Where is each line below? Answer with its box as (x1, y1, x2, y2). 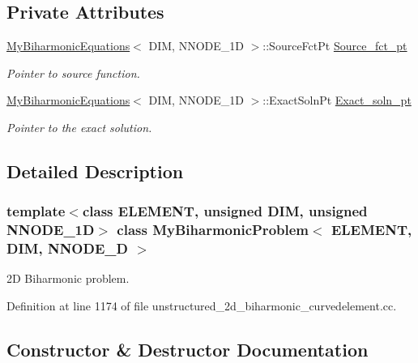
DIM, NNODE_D (6, 238, 128, 258)
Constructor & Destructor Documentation (6, 337, 369, 361)
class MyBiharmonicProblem (117, 220, 309, 240)
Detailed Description (6, 158, 184, 183)
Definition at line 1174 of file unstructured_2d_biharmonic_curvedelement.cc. (6, 297, 397, 314)
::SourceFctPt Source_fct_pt (262, 37, 407, 54)
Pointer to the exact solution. (6, 118, 152, 135)
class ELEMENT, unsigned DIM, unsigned (82, 201, 368, 221)
